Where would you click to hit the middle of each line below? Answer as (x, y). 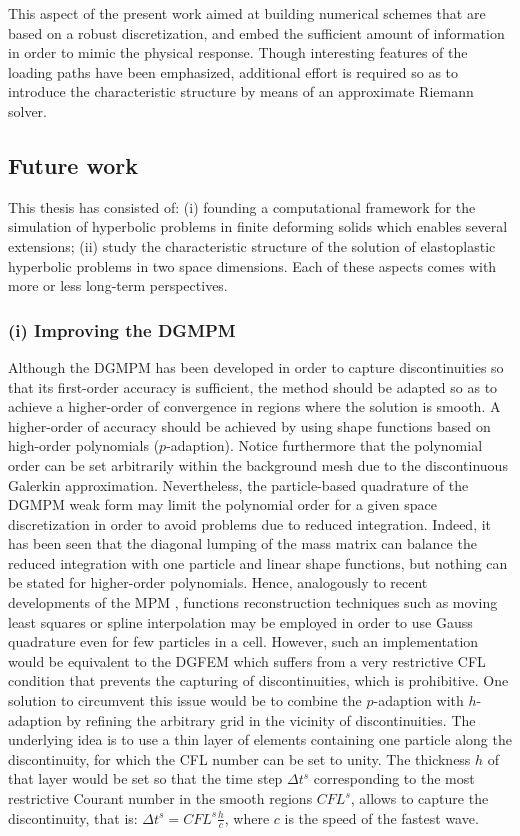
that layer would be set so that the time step (145, 778)
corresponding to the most (394, 778)
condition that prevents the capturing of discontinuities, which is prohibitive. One (258, 680)
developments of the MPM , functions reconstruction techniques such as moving (253, 602)
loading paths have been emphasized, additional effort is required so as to (233, 71)
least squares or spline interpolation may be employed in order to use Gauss (240, 621)
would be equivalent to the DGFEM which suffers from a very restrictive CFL (247, 660)
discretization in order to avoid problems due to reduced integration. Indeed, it (250, 523)
